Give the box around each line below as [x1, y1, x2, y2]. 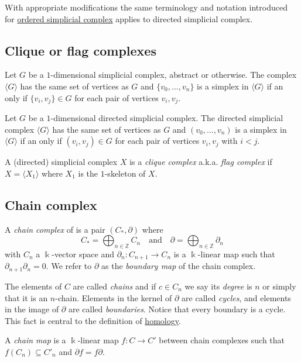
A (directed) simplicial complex [5, 156, 118, 168]
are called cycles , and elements [182, 291, 291, 304]
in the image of [5, 303, 59, 315]
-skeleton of [104, 167, 146, 179]
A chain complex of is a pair [5, 223, 105, 235]
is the [78, 167, 98, 179]
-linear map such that [197, 248, 275, 260]
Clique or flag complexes [5, 41, 156, 59]
